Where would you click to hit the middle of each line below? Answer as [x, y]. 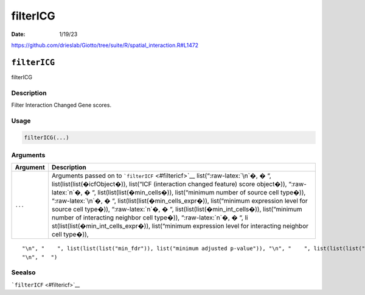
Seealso [23, 272]
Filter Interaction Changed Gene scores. [61, 105]
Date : [18, 34]
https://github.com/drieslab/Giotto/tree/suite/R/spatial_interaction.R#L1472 [105, 45]
